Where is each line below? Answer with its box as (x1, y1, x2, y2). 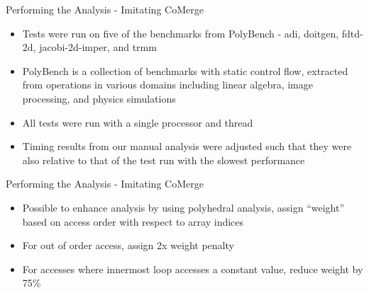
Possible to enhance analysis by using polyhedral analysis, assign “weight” (22, 200, 345, 214)
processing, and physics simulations (22, 91, 176, 105)
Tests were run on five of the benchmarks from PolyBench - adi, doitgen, (22, 25, 339, 40)
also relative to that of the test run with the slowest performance (22, 152, 305, 167)
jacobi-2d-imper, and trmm (39, 40, 157, 54)
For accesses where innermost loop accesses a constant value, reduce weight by (22, 261, 363, 276)
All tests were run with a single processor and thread (22, 115, 253, 130)
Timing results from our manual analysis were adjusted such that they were (22, 139, 352, 154)
